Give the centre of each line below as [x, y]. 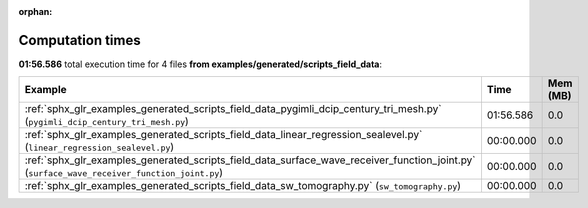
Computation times [79, 40]
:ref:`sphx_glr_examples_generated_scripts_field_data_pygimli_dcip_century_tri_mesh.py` [233, 109]
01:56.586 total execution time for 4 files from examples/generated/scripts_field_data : [200, 64]
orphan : [35, 11]
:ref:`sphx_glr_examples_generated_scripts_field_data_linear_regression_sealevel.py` [223, 135]
